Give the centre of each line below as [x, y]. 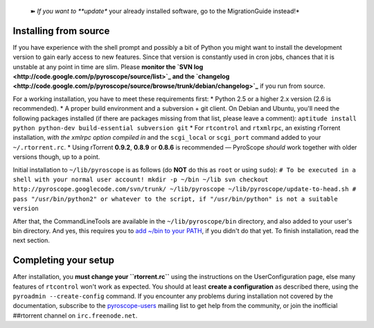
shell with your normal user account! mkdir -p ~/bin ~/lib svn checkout [141, 179]
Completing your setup [63, 261]
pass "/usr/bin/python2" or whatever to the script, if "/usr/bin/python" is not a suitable [176, 199]
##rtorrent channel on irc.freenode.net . [75, 316]
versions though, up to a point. [56, 157]
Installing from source [61, 31]
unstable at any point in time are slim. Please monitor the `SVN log [108, 66]
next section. [31, 240]
